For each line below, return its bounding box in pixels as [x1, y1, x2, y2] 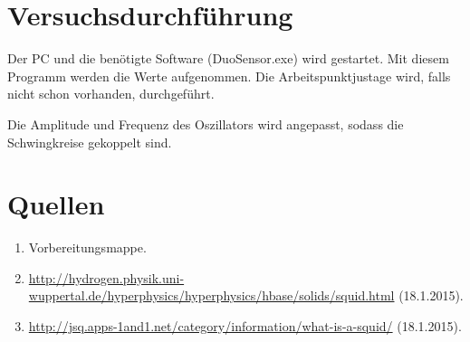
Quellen [7, 185, 105, 223]
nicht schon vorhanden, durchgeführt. [7, 84, 215, 103]
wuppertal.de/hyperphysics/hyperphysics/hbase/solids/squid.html [28, 286, 395, 305]
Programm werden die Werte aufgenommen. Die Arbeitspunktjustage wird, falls [7, 66, 451, 85]
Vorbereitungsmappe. [28, 238, 147, 257]
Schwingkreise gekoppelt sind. [7, 132, 172, 151]
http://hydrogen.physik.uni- [28, 268, 185, 287]
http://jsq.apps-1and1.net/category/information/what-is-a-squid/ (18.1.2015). [28, 317, 462, 335]
